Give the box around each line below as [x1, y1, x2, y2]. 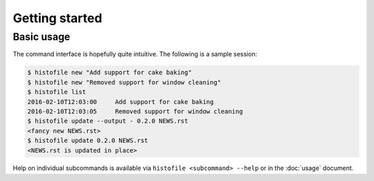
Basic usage [12, 31, 71, 43]
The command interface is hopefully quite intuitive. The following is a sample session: [12, 50, 258, 58]
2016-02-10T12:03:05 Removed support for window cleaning [27, 107, 243, 115]
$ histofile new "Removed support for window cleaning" [27, 78, 222, 86]
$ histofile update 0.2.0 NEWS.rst [27, 137, 148, 145]
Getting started [12, 10, 103, 26]
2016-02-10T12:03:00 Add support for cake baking [27, 98, 214, 105]
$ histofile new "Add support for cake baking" [27, 69, 192, 76]
